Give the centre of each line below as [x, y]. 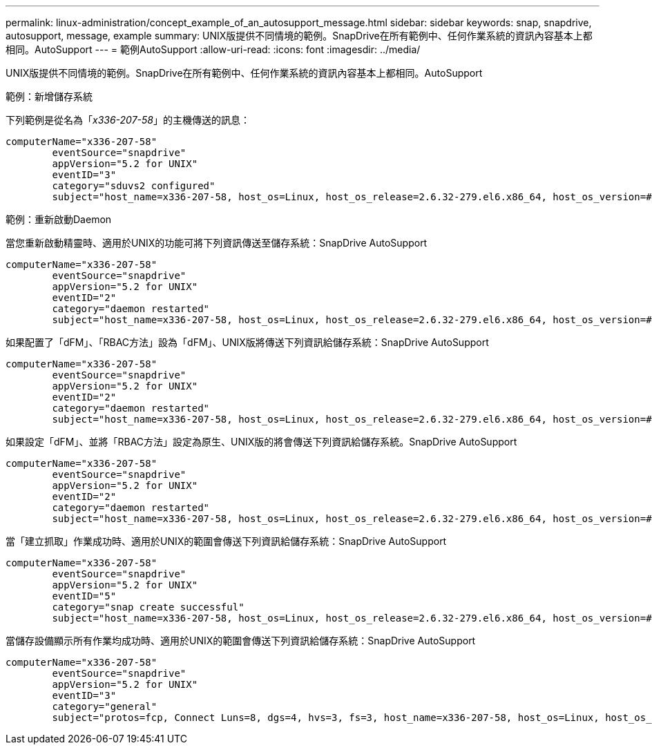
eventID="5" [84, 596]
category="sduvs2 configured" [134, 186]
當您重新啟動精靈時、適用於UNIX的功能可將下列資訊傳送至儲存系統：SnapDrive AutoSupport [217, 243]
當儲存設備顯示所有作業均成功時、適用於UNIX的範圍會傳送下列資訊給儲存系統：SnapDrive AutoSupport [241, 641]
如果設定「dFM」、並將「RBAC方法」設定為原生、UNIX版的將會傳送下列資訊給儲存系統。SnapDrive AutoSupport [261, 442]
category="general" [105, 706]
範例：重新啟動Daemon [59, 219]
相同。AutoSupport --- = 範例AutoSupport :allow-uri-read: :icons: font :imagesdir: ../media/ [213, 49]
